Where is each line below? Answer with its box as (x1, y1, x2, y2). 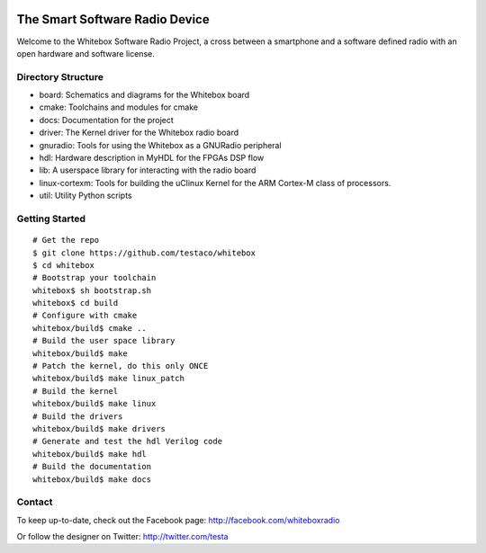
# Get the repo (32, 235, 100, 245)
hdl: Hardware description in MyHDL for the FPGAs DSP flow (39, 153, 265, 163)
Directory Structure (16, 70, 103, 83)
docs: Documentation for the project (39, 114, 175, 125)
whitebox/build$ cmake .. (32, 323, 148, 333)
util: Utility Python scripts (39, 190, 132, 201)
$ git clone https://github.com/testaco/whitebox (32, 247, 256, 258)
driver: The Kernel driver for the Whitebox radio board (39, 127, 239, 138)
